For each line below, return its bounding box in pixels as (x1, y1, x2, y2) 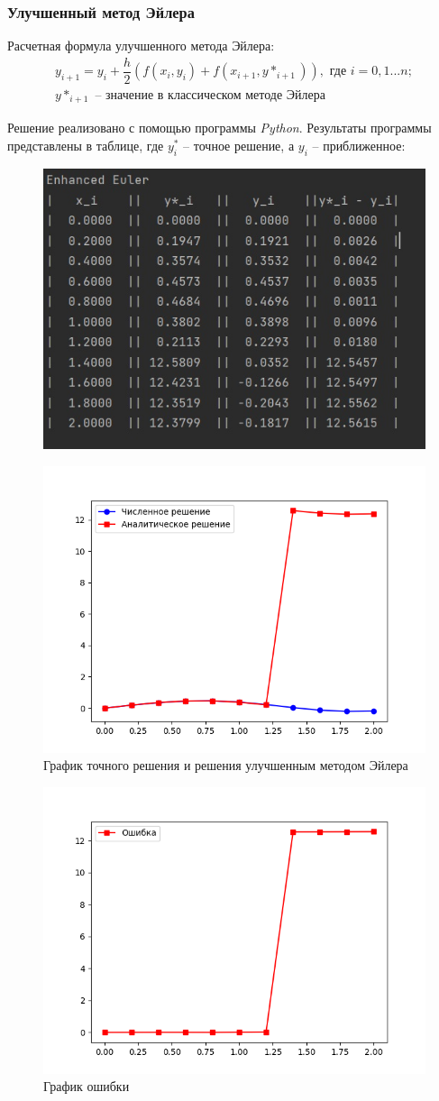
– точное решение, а (183, 135, 295, 154)
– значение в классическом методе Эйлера (95, 88, 325, 102)
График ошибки (43, 1077, 130, 1096)
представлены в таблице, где (7, 135, 164, 154)
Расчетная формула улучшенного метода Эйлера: (7, 36, 275, 55)
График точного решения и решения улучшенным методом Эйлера (43, 756, 408, 775)
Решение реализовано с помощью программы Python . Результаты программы (7, 118, 432, 137)
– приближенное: (312, 135, 406, 154)
